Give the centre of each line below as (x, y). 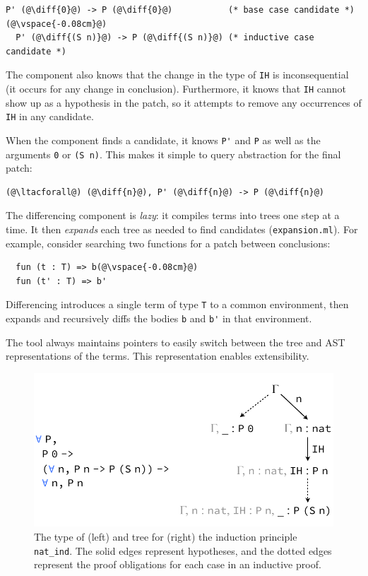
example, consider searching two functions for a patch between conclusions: (168, 243)
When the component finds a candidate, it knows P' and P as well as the (163, 140)
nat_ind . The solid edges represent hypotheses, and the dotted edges (183, 550)
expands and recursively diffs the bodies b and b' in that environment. (159, 318)
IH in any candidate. (50, 116)
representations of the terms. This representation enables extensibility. (158, 356)
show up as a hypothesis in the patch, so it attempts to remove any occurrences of (184, 102)
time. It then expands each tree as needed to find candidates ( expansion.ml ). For (182, 229)
